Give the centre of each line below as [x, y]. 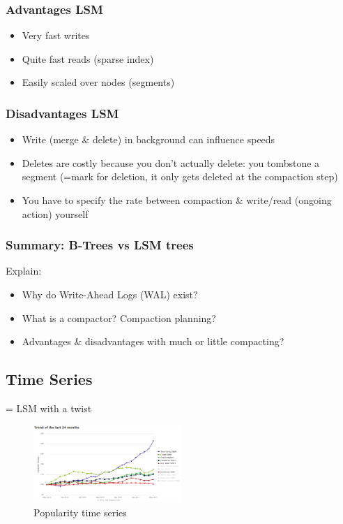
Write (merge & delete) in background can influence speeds [148, 139]
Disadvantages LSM [62, 113]
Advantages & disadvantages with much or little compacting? [153, 341]
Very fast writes [56, 35]
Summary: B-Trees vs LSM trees [100, 245]
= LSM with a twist [49, 408]
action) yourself [55, 213]
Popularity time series [80, 512]
